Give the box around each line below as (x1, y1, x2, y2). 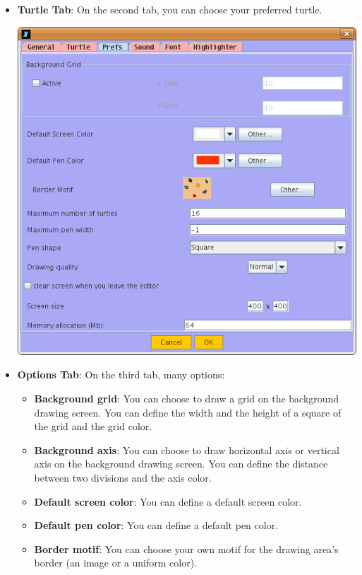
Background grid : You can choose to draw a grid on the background (34, 390, 339, 405)
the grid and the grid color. (34, 419, 152, 434)
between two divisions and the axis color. (34, 470, 212, 484)
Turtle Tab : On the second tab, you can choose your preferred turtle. (17, 2, 322, 16)
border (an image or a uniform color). (34, 555, 198, 570)
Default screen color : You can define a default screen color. (34, 494, 302, 509)
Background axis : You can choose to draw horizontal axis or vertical (34, 442, 339, 457)
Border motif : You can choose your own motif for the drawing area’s (34, 541, 339, 556)
